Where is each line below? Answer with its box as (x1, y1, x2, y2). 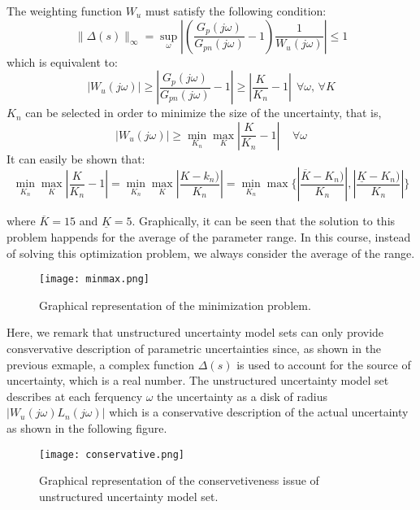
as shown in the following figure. (6, 419, 167, 436)
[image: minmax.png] (39, 273, 150, 286)
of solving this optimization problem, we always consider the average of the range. (6, 244, 415, 261)
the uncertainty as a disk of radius (157, 387, 328, 404)
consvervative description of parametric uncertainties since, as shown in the (6, 340, 382, 356)
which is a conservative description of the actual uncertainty (109, 403, 409, 421)
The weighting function (6, 2, 122, 19)
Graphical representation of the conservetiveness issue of (39, 472, 319, 489)
